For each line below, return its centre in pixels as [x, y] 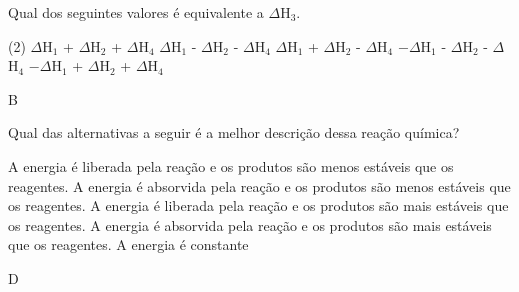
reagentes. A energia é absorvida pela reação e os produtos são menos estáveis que [259, 185]
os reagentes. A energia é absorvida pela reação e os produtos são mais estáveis [250, 224]
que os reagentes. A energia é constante [128, 244]
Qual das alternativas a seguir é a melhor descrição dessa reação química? [234, 132]
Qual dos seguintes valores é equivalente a [136, 12]
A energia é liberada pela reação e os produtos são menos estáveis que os [231, 165]
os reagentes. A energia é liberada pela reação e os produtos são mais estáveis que [258, 205]
